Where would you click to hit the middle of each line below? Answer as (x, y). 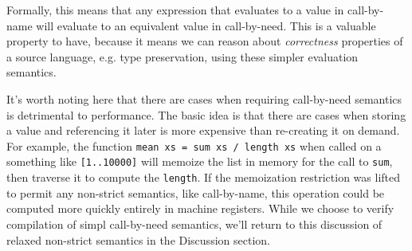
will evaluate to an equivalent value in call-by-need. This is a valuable (206, 25)
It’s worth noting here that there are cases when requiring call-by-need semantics (204, 98)
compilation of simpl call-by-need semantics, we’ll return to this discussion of (194, 224)
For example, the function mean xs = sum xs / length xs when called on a (194, 145)
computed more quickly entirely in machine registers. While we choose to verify (200, 208)
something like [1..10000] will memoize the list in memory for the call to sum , (200, 161)
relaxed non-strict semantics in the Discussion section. (138, 239)
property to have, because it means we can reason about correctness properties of (205, 41)
